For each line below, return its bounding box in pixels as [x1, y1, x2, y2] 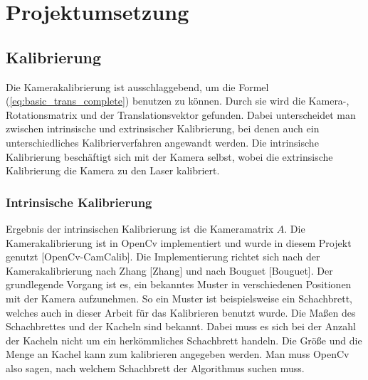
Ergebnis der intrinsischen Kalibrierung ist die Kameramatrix [6, 221, 274, 236]
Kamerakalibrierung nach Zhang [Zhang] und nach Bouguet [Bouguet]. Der [6, 263, 333, 278]
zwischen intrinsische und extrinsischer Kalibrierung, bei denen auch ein [6, 121, 320, 136]
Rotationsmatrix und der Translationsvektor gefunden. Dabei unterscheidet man [6, 107, 356, 122]
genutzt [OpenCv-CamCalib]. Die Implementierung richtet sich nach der [6, 249, 320, 264]
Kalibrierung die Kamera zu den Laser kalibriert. [6, 163, 220, 178]
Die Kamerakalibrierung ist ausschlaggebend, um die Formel [6, 79, 269, 94]
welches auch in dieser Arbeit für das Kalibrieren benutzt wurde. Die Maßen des [6, 305, 356, 320]
